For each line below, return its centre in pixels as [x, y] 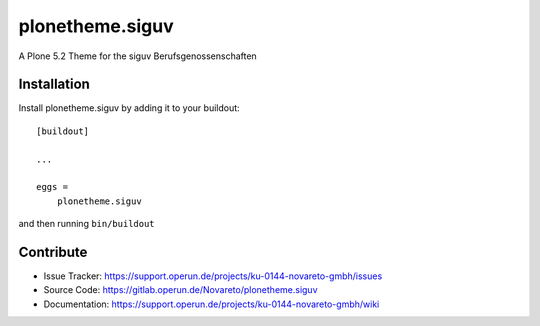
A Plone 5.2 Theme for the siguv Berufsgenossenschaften [137, 56]
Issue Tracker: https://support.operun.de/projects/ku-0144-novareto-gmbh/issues [213, 276]
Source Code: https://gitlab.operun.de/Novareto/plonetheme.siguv [181, 290]
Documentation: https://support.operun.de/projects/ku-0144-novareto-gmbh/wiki [211, 304]
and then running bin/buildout [86, 224]
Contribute [53, 252]
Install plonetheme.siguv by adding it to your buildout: [129, 108]
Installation [54, 84]
